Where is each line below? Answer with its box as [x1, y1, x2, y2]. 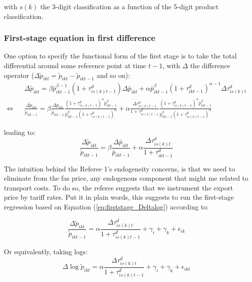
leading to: [4, 127, 36, 137]
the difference [190, 60, 231, 70]
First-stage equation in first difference [4, 32, 156, 44]
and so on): [96, 70, 130, 80]
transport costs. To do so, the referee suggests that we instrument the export [4, 182, 233, 192]
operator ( [4, 70, 34, 80]
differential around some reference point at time [4, 60, 146, 70]
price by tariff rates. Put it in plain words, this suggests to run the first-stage [4, 192, 234, 202]
